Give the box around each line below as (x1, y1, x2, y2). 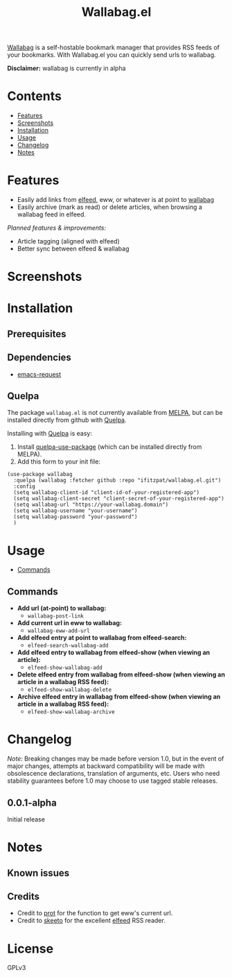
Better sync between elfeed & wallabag (17, 244, 130, 253)
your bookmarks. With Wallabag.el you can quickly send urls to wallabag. (7, 51, 216, 59)
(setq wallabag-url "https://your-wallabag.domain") (13, 501, 169, 509)
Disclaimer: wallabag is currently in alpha (7, 64, 126, 73)
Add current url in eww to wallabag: (17, 619, 123, 627)
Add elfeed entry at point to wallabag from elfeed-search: (17, 634, 187, 642)
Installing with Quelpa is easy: (7, 430, 92, 438)
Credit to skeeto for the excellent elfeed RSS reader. (17, 917, 166, 925)
